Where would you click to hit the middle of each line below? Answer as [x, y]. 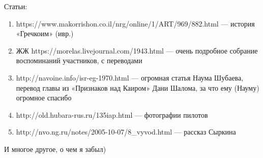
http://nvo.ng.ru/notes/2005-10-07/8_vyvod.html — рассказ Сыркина [126, 132]
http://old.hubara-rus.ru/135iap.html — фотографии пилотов [112, 114]
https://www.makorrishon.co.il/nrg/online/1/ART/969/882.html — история [135, 23]
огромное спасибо [44, 98]
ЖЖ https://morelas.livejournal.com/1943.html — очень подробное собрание [137, 50]
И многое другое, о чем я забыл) [55, 149]
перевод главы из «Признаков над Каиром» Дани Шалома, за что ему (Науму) [138, 87]
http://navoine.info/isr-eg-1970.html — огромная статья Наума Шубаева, [130, 77]
